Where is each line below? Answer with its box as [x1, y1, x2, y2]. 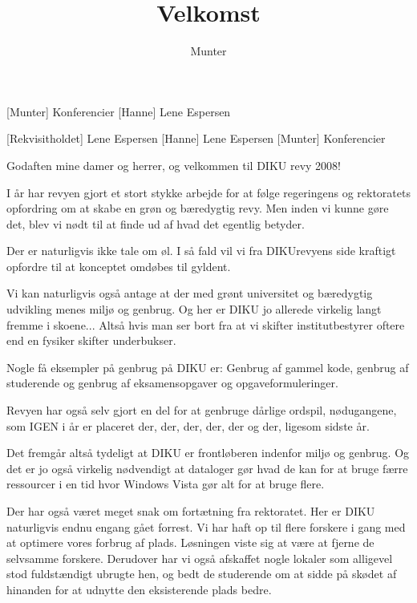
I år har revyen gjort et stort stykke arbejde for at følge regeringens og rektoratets [6, 184, 411, 200]
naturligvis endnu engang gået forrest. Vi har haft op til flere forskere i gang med [6, 518, 406, 535]
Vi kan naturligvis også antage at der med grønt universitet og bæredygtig [6, 285, 373, 301]
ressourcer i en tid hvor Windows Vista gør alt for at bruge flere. [6, 476, 325, 492]
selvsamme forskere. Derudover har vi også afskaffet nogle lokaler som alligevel [6, 549, 393, 566]
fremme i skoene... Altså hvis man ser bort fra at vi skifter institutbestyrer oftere [6, 316, 405, 333]
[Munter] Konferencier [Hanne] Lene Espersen [6, 103, 231, 119]
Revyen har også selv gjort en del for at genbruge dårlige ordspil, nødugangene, [6, 402, 397, 419]
